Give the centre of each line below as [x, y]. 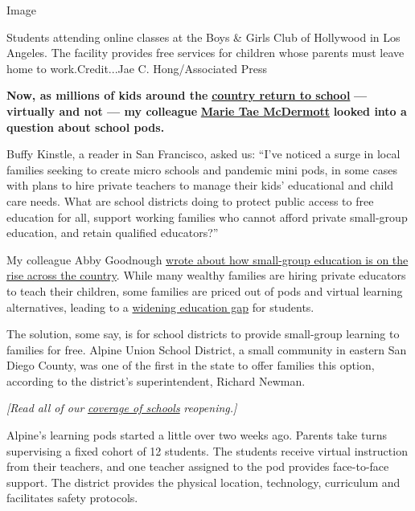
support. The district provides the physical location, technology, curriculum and [203, 482]
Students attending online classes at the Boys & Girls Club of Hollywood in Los [203, 37]
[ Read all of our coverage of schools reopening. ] [122, 408]
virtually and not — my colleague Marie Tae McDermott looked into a [207, 110]
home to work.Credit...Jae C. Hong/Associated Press [137, 68]
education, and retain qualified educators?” [113, 233]
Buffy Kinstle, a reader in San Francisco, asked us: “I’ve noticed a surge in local [203, 154]
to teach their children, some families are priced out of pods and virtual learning [205, 290]
